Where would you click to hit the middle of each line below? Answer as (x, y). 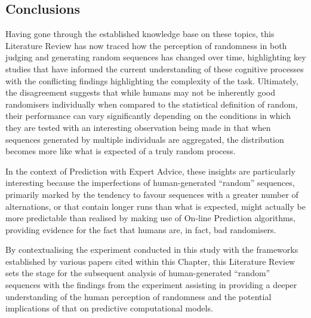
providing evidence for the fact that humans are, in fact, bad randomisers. (141, 229)
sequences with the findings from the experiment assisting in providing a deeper (151, 285)
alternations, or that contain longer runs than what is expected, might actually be (155, 206)
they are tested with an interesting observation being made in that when (138, 127)
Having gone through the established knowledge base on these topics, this (140, 34)
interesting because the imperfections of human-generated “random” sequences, (150, 183)
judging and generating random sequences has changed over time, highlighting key (156, 57)
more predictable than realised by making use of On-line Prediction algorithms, (150, 218)
